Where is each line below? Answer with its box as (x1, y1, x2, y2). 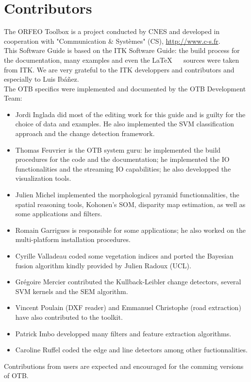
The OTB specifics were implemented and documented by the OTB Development (4, 83, 246, 93)
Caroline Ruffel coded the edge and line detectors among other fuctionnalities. (15, 345, 248, 355)
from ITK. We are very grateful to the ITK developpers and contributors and (4, 64, 234, 74)
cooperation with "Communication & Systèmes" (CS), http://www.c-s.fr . (4, 35, 220, 46)
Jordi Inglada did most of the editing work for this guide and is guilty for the (15, 109, 246, 119)
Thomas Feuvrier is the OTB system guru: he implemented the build (15, 144, 221, 155)
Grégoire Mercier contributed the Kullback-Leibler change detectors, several (15, 277, 241, 287)
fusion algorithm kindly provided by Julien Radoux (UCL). (15, 260, 191, 270)
